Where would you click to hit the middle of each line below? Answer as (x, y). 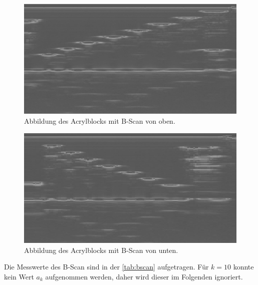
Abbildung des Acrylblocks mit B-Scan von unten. (101, 250)
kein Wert (19, 276)
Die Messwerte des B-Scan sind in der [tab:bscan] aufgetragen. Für (106, 267)
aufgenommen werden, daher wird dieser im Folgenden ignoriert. (144, 276)
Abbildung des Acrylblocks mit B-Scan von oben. (100, 121)
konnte (243, 267)
